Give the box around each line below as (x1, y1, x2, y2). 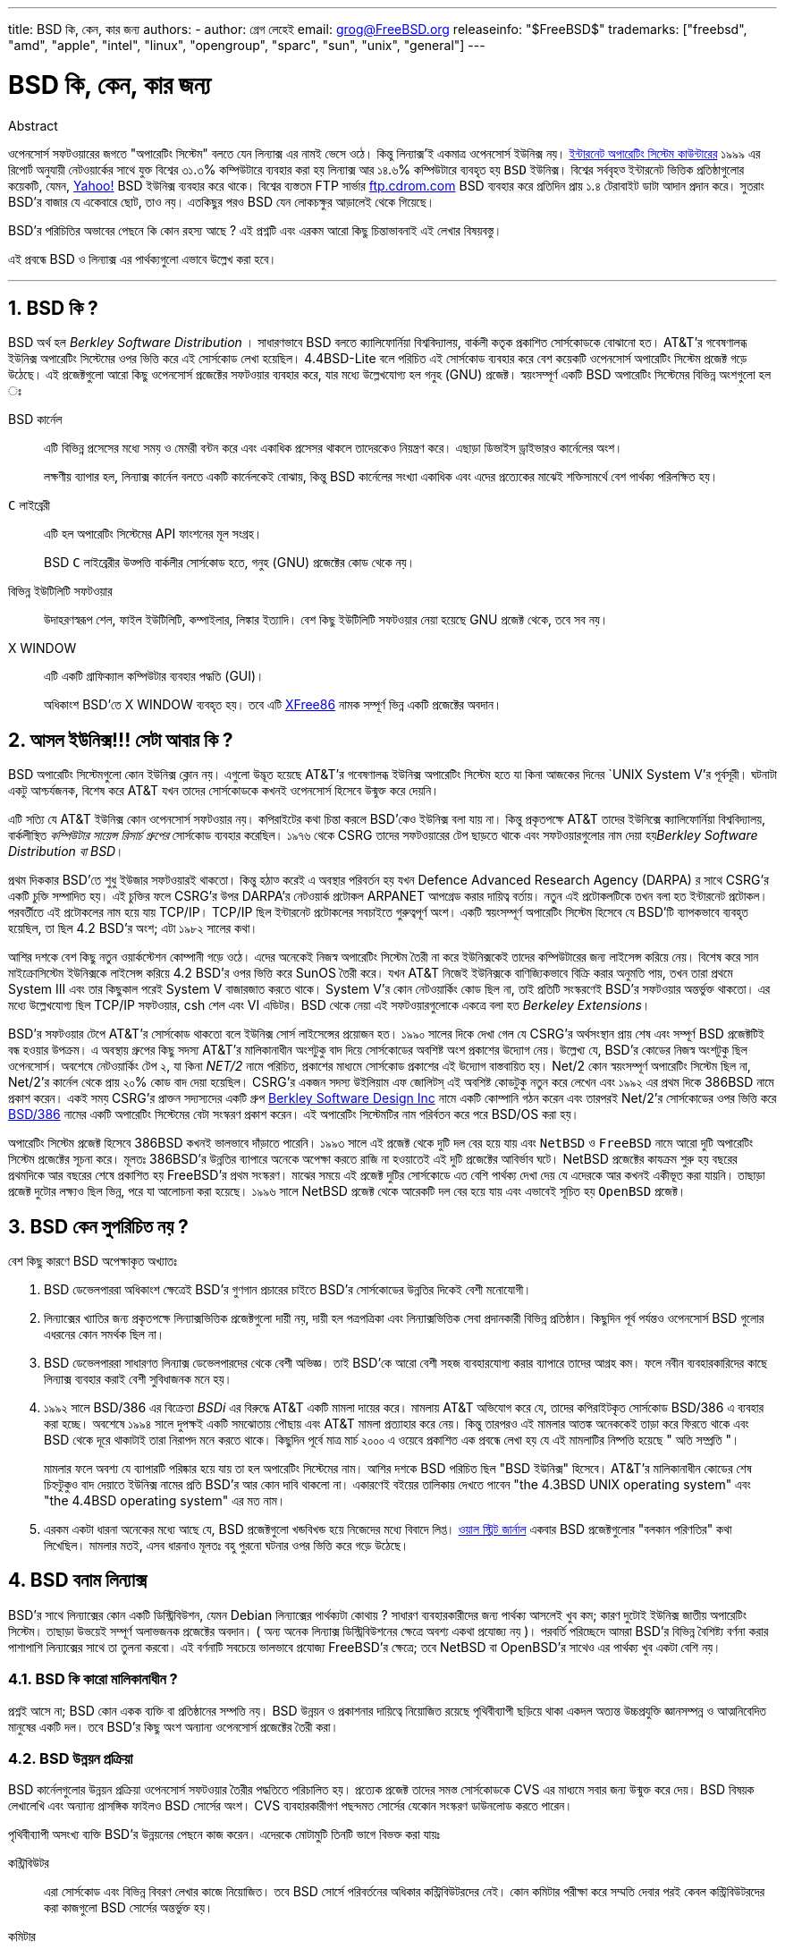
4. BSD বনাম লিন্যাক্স (8, 1569, 148, 1592)
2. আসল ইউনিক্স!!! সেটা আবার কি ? (8, 728, 233, 751)
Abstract (8, 117, 58, 133)
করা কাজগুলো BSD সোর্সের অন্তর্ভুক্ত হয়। (44, 1900, 214, 1916)
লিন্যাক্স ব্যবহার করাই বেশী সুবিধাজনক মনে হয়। (44, 1371, 233, 1387)
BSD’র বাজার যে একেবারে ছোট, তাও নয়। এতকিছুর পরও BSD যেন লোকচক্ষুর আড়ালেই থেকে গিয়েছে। (8, 193, 435, 209)
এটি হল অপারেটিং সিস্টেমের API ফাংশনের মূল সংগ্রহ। (44, 526, 263, 542)
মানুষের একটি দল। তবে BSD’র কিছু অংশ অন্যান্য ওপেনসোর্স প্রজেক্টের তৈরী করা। (8, 1718, 339, 1734)
